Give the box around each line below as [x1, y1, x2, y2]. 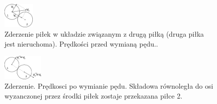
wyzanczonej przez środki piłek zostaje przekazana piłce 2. [4, 91, 183, 101]
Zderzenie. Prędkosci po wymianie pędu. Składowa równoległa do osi [4, 81, 214, 91]
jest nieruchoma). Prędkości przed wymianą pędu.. [4, 38, 158, 49]
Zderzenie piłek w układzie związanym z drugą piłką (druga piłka [4, 29, 204, 39]
